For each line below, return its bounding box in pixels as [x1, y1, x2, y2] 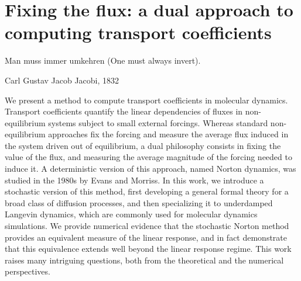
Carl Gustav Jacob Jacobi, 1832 [5, 74, 119, 86]
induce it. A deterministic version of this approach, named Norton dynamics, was [5, 162, 296, 175]
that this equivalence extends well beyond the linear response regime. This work [5, 242, 292, 255]
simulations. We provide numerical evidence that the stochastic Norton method [5, 220, 289, 232]
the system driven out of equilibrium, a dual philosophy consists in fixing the [5, 139, 281, 151]
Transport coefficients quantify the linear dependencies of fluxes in [5, 105, 243, 117]
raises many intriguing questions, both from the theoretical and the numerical [5, 254, 284, 266]
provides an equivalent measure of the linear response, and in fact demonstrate [5, 231, 288, 243]
